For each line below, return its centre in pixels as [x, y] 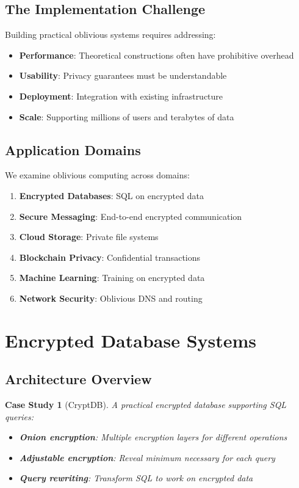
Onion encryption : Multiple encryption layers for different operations [153, 437]
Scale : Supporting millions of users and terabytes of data [127, 116]
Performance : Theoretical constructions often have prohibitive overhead [157, 55]
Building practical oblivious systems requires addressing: [110, 35]
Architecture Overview [78, 379]
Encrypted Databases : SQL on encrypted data [111, 195]
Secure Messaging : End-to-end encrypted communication [131, 216]
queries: [20, 416]
